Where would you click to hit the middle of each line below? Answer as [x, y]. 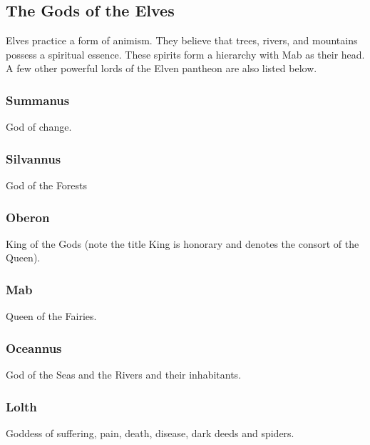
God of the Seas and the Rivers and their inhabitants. [124, 375]
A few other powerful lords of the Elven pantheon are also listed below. [161, 68]
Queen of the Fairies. [51, 316]
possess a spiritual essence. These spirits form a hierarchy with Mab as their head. [185, 54]
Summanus [38, 100]
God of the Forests [47, 185]
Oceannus [34, 347]
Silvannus [34, 158]
